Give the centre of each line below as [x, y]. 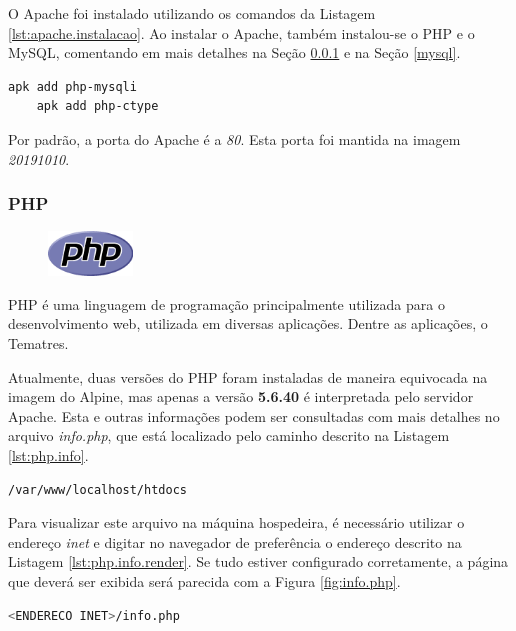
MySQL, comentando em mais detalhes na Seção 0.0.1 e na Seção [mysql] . [234, 52]
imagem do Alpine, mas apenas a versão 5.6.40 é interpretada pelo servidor [241, 396]
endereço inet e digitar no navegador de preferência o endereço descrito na [235, 541]
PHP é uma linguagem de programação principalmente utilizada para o [226, 303]
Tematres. [38, 343]
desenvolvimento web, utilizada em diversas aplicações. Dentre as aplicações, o [248, 323]
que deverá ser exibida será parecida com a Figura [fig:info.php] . [204, 580]
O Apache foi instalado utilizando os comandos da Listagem [192, 13]
